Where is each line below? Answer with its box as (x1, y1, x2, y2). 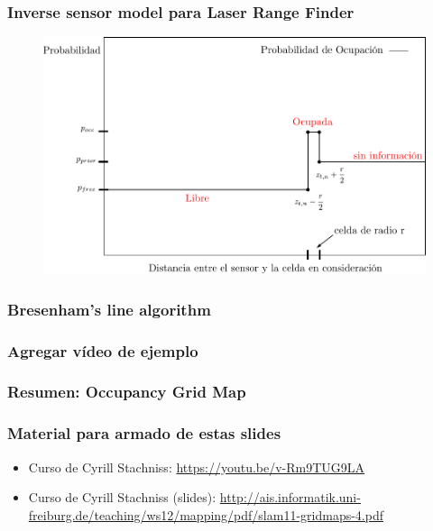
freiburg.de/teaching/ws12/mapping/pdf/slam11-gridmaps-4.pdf (28, 505, 383, 524)
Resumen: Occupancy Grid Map (7, 380, 246, 403)
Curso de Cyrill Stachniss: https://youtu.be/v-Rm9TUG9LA (28, 457, 365, 476)
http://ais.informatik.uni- (219, 488, 361, 507)
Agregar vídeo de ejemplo (7, 339, 198, 362)
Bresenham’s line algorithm (7, 298, 211, 320)
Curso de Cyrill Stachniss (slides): (28, 488, 216, 507)
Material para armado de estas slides (7, 422, 281, 444)
